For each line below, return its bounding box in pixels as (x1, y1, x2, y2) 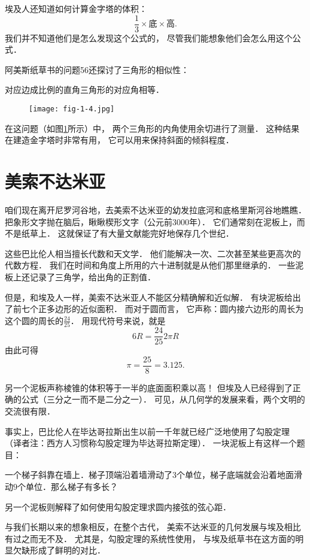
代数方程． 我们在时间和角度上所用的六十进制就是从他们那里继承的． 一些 (5, 259, 296, 271)
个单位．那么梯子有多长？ (17, 480, 118, 492)
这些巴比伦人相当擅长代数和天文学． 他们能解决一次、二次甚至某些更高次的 (5, 247, 301, 259)
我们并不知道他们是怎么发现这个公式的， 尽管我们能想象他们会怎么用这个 (5, 31, 293, 44)
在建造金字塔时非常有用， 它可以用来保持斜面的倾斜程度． (5, 134, 234, 146)
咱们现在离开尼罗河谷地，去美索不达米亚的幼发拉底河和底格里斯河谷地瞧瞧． (5, 204, 306, 216)
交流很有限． (5, 404, 55, 417)
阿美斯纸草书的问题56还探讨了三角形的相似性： (5, 63, 189, 75)
